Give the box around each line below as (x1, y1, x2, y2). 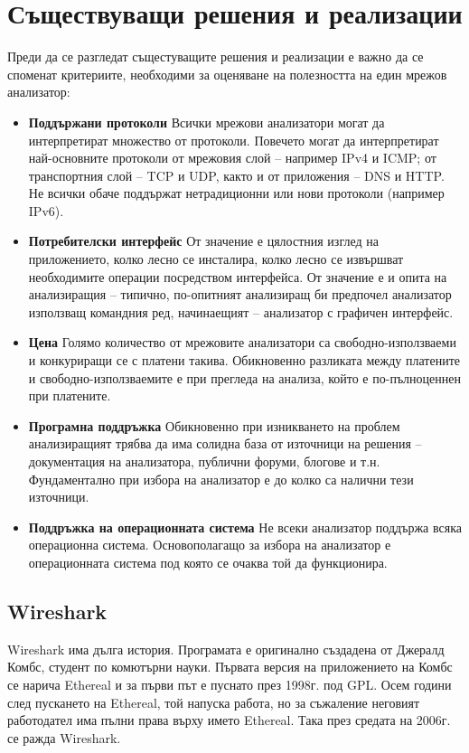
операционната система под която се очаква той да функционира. (28, 552, 388, 571)
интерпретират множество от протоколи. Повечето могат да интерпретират (28, 130, 439, 149)
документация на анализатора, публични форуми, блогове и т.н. (28, 452, 380, 470)
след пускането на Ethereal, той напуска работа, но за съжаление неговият (7, 692, 420, 711)
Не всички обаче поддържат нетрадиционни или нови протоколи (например (28, 184, 445, 202)
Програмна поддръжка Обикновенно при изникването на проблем (28, 416, 400, 435)
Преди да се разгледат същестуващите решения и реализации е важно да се (7, 47, 424, 66)
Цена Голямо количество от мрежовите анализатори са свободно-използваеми (28, 333, 456, 352)
